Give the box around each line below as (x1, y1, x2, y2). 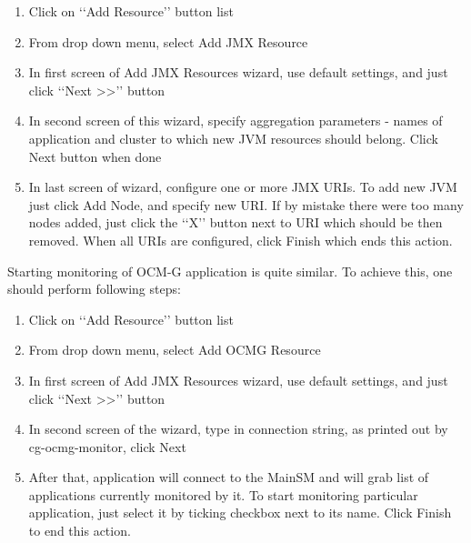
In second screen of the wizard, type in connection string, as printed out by (28, 419, 448, 438)
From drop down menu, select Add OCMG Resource (28, 340, 321, 359)
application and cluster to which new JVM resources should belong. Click (28, 128, 438, 147)
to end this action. (28, 521, 131, 540)
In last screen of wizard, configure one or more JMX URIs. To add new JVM (28, 177, 457, 196)
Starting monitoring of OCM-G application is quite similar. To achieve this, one (7, 261, 453, 280)
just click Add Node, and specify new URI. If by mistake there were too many (28, 195, 464, 214)
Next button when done (28, 146, 162, 166)
